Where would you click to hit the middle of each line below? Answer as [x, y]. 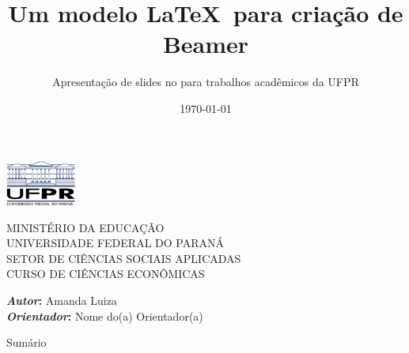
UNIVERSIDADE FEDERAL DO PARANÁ [115, 243]
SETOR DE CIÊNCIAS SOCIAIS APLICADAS [124, 258]
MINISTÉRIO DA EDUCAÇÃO [85, 227]
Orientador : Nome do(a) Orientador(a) [105, 315]
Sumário [27, 342]
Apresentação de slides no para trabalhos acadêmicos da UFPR [206, 82]
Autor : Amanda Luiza [62, 300]
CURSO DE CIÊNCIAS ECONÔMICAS [106, 274]
